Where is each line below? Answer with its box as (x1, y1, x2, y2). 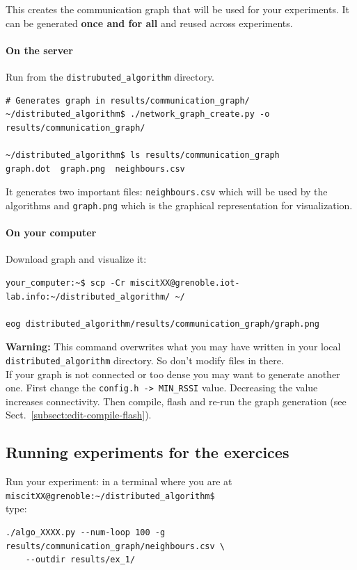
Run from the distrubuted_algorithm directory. (6, 69, 215, 83)
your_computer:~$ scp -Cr (6, 277, 125, 288)
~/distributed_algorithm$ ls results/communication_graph (6, 150, 280, 161)
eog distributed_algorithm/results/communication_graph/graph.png (6, 318, 320, 329)
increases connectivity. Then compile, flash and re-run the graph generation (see (6, 393, 347, 408)
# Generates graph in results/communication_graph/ (6, 95, 250, 106)
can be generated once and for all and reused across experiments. (6, 15, 293, 30)
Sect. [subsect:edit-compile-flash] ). (6, 407, 152, 422)
